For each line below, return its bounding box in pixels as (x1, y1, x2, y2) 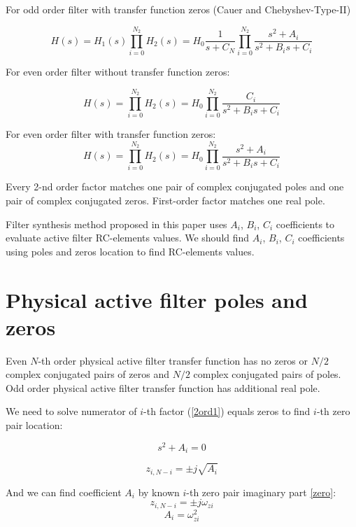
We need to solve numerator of (6, 404, 137, 419)
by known (138, 484, 180, 499)
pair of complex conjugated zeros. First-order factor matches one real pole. (6, 192, 325, 207)
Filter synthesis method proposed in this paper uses (6, 216, 227, 231)
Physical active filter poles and (6, 285, 308, 314)
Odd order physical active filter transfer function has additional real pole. (6, 380, 320, 395)
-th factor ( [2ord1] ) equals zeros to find (143, 404, 311, 419)
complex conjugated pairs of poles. (193, 367, 341, 381)
